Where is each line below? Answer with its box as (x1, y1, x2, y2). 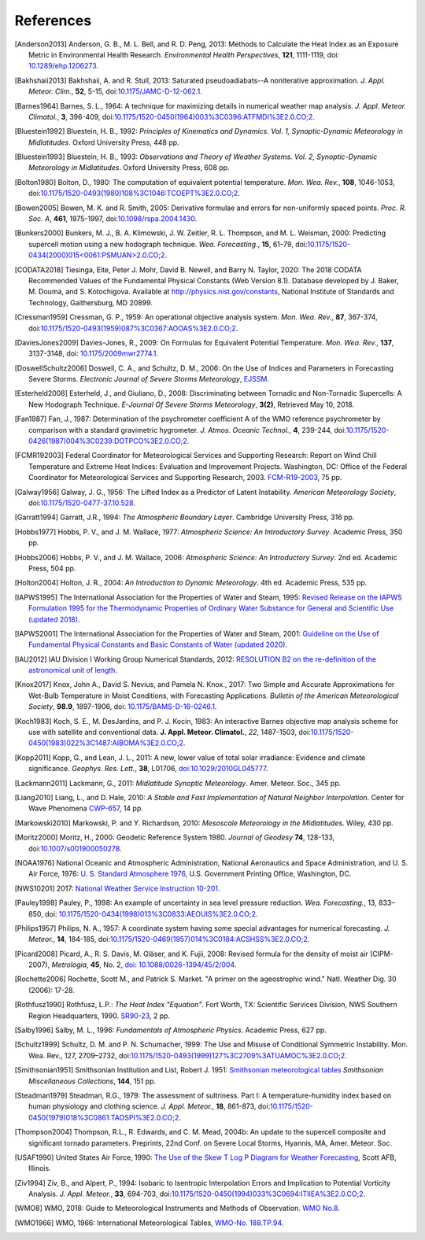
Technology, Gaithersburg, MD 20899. (28, 297, 153, 307)
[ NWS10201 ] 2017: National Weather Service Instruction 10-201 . (14, 884, 220, 893)
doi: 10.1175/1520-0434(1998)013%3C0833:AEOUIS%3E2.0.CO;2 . (44, 909, 258, 918)
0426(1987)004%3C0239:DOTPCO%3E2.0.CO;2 (28, 437, 188, 446)
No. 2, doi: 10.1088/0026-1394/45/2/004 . (103, 960, 237, 969)
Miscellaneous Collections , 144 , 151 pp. (28, 1076, 157, 1086)
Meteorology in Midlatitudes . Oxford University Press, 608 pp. (28, 163, 230, 172)
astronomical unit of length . (28, 666, 118, 675)
